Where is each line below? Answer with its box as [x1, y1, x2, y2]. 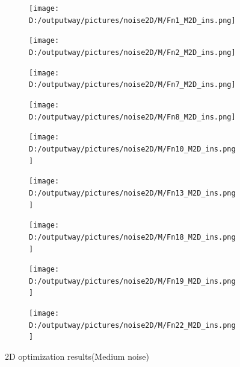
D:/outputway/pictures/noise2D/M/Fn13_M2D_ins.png [29, 188, 236, 197]
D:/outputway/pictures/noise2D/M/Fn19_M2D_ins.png [29, 276, 236, 286]
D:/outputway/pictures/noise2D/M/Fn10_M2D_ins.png [29, 144, 236, 153]
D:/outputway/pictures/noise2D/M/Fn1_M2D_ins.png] [29, 16, 236, 25]
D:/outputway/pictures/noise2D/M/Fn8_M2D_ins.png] [29, 112, 236, 121]
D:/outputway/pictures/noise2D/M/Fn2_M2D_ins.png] [29, 48, 236, 57]
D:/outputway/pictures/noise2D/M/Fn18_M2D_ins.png [29, 232, 236, 241]
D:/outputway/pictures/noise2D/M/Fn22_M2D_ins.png [29, 321, 236, 330]
